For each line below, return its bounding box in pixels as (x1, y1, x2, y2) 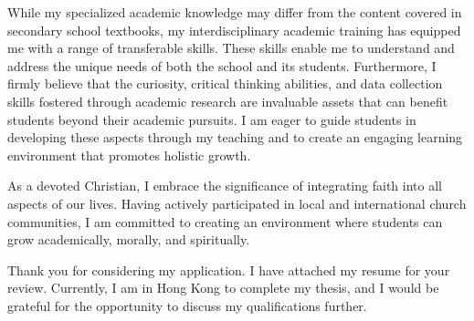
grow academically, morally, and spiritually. (7, 230, 250, 249)
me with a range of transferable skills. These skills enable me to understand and (7, 38, 455, 57)
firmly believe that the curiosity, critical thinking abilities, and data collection (7, 74, 443, 93)
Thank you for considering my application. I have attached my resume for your (7, 260, 450, 279)
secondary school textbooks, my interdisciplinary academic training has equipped (7, 20, 461, 39)
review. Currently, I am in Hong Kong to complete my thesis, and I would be (7, 278, 439, 297)
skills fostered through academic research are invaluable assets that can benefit (7, 91, 448, 110)
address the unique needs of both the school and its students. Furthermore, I (7, 56, 437, 75)
